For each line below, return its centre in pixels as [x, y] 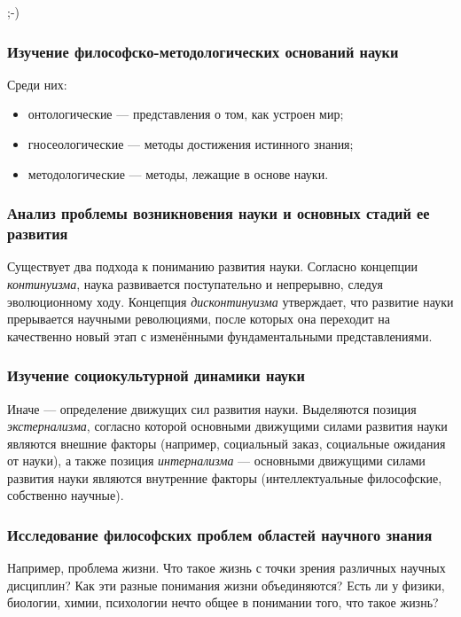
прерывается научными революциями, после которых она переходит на [199, 319]
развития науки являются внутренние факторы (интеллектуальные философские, [225, 477]
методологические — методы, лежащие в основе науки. [178, 173]
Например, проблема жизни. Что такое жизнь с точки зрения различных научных [227, 568]
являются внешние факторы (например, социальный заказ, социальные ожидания [227, 443]
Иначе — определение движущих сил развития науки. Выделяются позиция [212, 408]
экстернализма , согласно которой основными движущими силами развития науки [227, 426]
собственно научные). [66, 495]
